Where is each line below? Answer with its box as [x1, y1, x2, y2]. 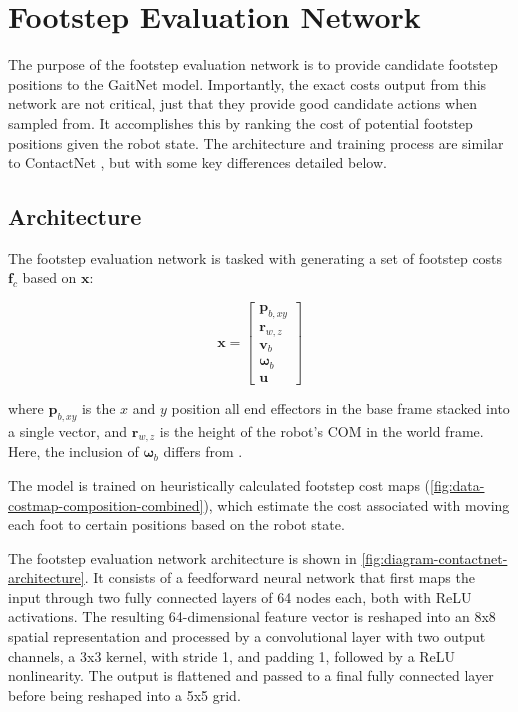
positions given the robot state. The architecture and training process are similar [8, 132, 504, 153]
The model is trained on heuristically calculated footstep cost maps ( [8, 474, 431, 495]
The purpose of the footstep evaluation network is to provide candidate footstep [8, 54, 498, 75]
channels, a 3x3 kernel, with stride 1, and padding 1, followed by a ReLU [8, 645, 456, 666]
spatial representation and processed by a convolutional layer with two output [8, 626, 486, 647]
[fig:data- [430, 474, 485, 495]
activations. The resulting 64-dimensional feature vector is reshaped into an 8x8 [8, 606, 496, 627]
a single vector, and [8, 420, 128, 441]
